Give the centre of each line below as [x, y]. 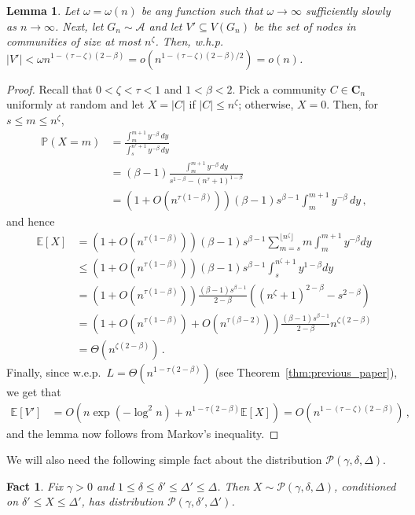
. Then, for [353, 104]
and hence [31, 221]
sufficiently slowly [348, 10]
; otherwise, [266, 104]
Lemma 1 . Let [43, 10]
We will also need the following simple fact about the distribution [164, 460]
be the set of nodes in [305, 26]
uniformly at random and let [75, 104]
